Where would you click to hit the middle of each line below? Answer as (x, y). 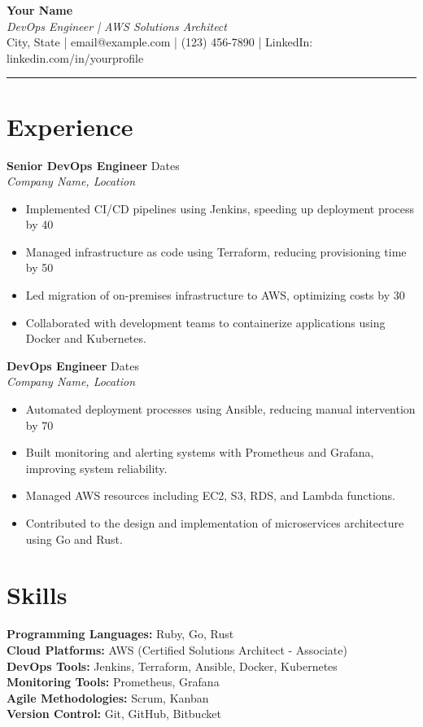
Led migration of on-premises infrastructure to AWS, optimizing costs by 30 (215, 295)
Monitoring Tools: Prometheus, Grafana (113, 682)
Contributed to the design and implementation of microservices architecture (215, 523)
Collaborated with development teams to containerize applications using (205, 322)
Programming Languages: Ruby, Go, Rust (120, 634)
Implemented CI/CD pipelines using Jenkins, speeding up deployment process (220, 208)
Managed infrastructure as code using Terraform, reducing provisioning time (216, 251)
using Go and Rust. (74, 539)
